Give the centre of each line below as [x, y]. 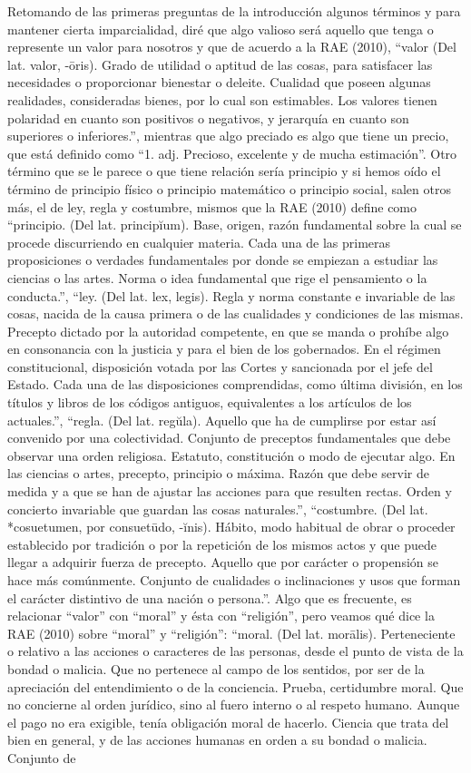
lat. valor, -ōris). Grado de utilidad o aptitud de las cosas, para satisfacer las [220, 64]
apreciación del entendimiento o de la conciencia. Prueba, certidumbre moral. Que [235, 686]
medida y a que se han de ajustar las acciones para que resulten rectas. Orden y [230, 491]
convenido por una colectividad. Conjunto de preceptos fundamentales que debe [229, 438]
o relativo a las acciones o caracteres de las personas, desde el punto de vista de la [235, 651]
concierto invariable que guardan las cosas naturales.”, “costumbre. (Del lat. [218, 509]
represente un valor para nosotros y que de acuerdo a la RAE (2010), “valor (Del [232, 47]
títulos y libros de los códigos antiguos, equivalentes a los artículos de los [210, 402]
